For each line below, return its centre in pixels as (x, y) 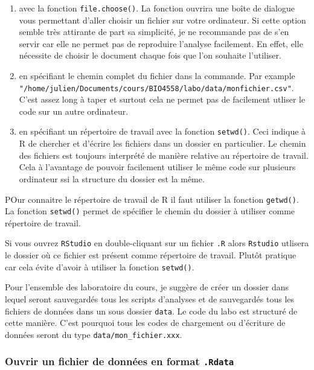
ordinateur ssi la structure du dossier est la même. (112, 178)
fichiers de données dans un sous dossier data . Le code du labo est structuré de (151, 311)
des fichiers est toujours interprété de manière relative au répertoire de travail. (164, 155)
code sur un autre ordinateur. (74, 111)
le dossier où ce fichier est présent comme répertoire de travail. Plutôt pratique (151, 255)
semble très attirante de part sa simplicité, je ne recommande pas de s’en (154, 32)
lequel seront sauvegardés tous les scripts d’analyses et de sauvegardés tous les (150, 298)
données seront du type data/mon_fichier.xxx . (94, 334)
